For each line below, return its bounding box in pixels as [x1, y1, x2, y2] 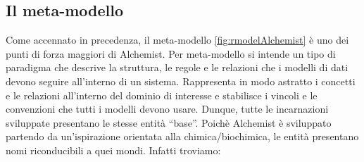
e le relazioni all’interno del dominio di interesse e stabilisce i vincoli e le [6, 87, 318, 102]
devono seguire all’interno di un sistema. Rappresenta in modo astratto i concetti [6, 73, 356, 88]
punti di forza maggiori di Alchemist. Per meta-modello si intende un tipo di [6, 46, 336, 61]
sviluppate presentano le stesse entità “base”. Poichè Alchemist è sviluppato [6, 115, 332, 130]
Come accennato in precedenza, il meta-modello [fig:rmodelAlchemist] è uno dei [6, 32, 349, 47]
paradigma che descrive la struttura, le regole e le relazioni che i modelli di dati [6, 60, 349, 75]
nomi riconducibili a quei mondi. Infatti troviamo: [6, 142, 221, 157]
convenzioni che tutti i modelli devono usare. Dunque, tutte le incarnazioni [6, 101, 329, 116]
